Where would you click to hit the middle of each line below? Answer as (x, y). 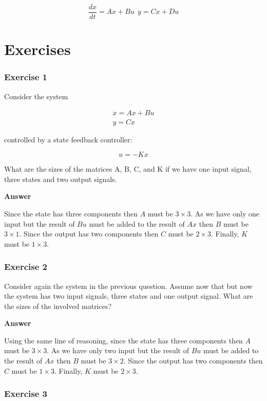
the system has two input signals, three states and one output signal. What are (129, 296)
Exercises (37, 49)
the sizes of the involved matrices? (58, 306)
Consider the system (36, 96)
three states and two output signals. (61, 179)
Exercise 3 (26, 394)
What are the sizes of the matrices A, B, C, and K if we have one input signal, (128, 169)
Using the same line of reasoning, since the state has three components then (123, 340)
